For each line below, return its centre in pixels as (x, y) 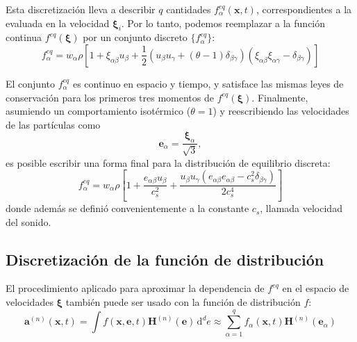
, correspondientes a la (304, 9)
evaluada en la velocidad (58, 23)
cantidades (189, 9)
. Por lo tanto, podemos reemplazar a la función (223, 23)
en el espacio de (316, 288)
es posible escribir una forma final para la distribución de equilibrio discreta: (168, 162)
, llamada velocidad (301, 208)
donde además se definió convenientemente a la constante (127, 208)
